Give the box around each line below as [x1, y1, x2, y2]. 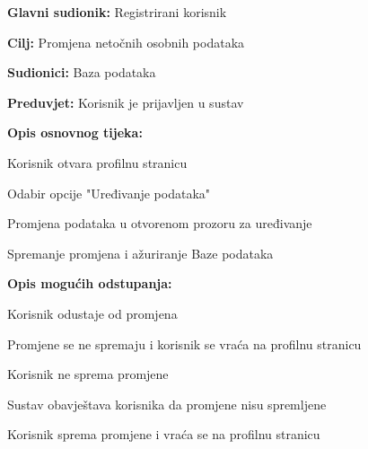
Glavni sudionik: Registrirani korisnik [7, 3, 227, 21]
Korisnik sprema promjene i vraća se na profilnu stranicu [7, 425, 320, 444]
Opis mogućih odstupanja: [7, 274, 172, 293]
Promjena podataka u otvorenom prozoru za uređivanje [7, 214, 312, 233]
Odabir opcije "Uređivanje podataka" [7, 183, 211, 202]
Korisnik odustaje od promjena [7, 304, 178, 322]
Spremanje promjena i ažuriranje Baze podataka [7, 243, 274, 262]
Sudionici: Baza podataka [7, 63, 156, 82]
